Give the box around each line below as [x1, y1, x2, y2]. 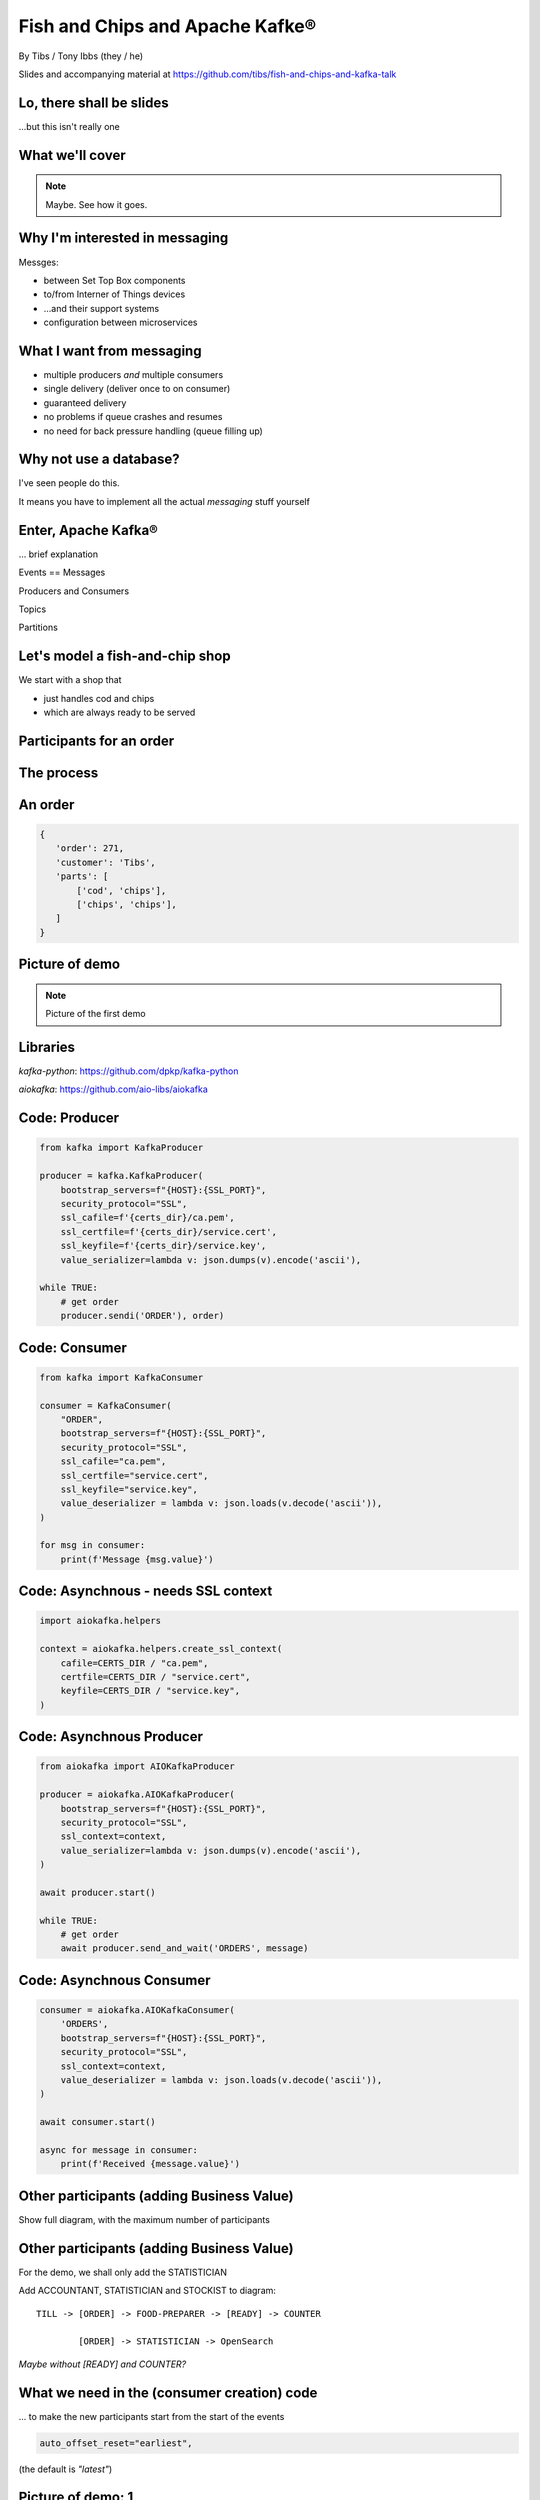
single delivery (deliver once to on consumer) [43, 383, 231, 395]
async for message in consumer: [39, 2144, 199, 2155]
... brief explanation [18, 548, 99, 560]
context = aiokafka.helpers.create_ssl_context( [39, 1643, 283, 1655]
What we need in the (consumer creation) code [18, 2384, 318, 2401]
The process [18, 764, 99, 781]
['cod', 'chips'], [76, 885, 167, 896]
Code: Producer [18, 1110, 120, 1127]
